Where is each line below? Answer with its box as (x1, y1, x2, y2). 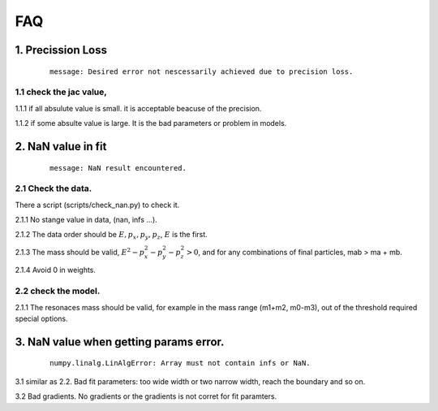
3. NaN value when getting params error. (15, 335, 225, 348)
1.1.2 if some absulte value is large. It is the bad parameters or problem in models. (15, 119, 287, 128)
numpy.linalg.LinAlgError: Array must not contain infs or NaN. (49, 358, 311, 368)
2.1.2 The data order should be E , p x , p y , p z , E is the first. (15, 230, 208, 241)
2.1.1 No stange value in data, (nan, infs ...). (15, 215, 157, 225)
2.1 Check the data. (15, 183, 92, 194)
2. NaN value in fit (15, 139, 107, 154)
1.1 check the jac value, (15, 86, 107, 97)
